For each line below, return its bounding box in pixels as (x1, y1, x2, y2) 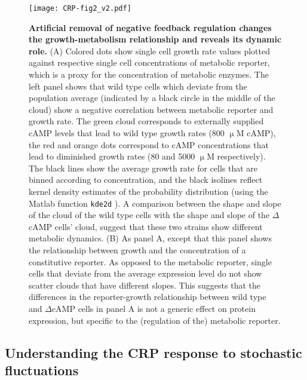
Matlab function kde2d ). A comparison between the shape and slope (29, 197, 281, 209)
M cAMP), (236, 127, 276, 139)
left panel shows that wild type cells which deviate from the (29, 79, 247, 92)
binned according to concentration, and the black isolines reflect (29, 173, 263, 186)
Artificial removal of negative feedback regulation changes (29, 21, 272, 33)
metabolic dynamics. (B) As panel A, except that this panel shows (29, 232, 272, 244)
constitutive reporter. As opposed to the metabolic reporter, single (29, 255, 272, 268)
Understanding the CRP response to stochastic (5, 343, 302, 361)
